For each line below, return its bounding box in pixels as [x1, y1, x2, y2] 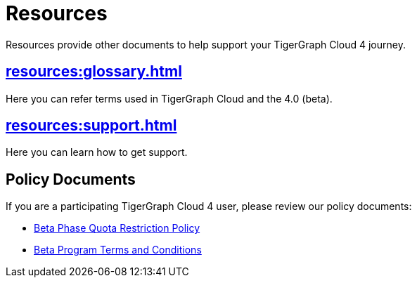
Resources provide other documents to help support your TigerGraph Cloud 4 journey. [6, 38, 406, 51]
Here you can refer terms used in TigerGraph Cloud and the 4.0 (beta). [6, 92, 333, 105]
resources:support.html [6, 117, 177, 135]
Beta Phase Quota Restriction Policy [34, 222, 200, 235]
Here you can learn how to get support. [6, 146, 188, 159]
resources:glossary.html [6, 62, 182, 81]
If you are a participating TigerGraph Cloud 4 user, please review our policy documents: [6, 200, 412, 213]
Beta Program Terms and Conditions [34, 244, 202, 256]
